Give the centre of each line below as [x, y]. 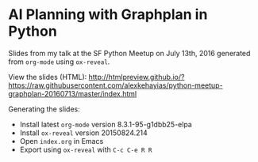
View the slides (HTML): [48, 77]
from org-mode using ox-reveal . [59, 62]
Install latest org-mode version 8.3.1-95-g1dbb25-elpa [106, 124]
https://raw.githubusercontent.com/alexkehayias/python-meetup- [116, 85]
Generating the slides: [44, 109]
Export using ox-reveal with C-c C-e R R [86, 149]
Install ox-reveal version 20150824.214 [84, 133]
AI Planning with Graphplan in [108, 15]
